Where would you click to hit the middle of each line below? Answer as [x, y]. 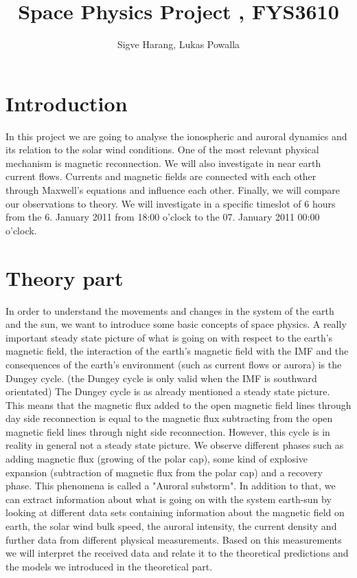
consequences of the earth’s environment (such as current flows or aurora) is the [174, 364]
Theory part [65, 277]
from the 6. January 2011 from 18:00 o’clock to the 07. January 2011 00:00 [163, 217]
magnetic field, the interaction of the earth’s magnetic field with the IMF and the [177, 351]
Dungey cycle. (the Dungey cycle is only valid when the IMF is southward [161, 378]
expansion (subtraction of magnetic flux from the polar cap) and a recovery [164, 472]
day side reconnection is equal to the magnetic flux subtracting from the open [169, 418]
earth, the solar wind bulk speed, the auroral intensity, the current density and [171, 526]
